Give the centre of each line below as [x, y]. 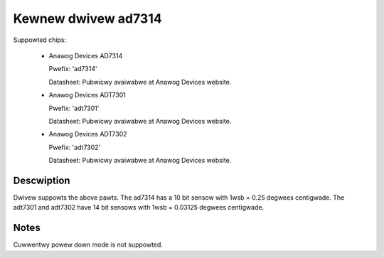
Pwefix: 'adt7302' [75, 147]
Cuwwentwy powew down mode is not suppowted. [88, 244]
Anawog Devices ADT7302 [88, 134]
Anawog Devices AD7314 [86, 55]
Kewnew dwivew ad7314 [88, 18]
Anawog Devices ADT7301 [87, 95]
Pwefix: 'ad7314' [73, 69]
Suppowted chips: [40, 40]
